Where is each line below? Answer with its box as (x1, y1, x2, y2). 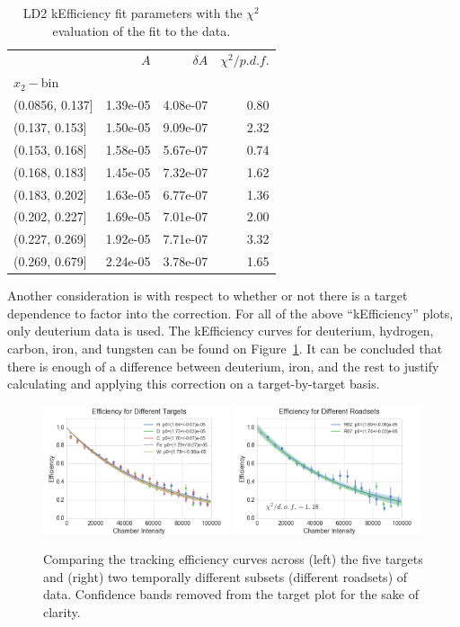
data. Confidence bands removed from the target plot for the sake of (43, 585, 419, 604)
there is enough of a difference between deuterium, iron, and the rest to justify (7, 356, 439, 375)
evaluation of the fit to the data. (52, 21, 231, 40)
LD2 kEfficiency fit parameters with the (22, 4, 243, 22)
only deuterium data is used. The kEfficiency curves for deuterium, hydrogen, (7, 321, 434, 340)
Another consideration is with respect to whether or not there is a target (7, 286, 408, 305)
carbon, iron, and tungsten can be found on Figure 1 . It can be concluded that (7, 338, 443, 357)
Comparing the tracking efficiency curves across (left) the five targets (43, 550, 423, 569)
